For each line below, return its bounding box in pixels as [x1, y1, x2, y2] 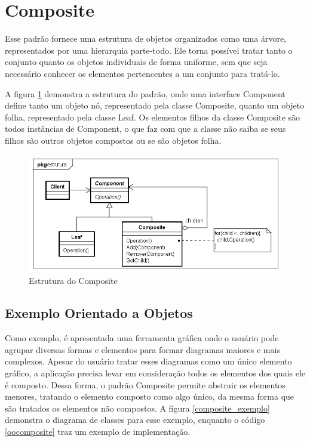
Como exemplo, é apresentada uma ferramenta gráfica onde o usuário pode [5, 332, 279, 344]
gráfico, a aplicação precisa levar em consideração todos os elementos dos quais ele [5, 367, 306, 379]
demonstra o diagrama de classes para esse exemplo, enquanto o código [5, 413, 265, 426]
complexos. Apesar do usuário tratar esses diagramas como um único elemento [5, 355, 292, 367]
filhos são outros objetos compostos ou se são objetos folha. [5, 134, 222, 146]
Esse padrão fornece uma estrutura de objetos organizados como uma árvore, [5, 32, 287, 45]
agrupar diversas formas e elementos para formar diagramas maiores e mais [5, 343, 280, 356]
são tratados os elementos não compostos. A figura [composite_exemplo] [5, 401, 270, 414]
